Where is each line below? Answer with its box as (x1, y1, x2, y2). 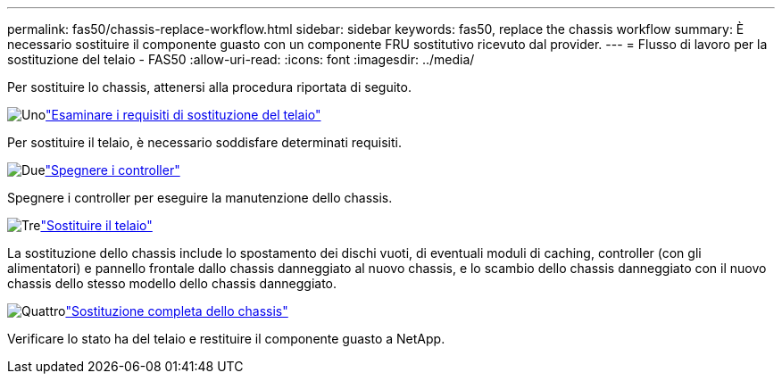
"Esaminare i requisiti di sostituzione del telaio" (46, 107, 321, 122)
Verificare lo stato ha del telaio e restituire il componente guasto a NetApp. (7, 331, 445, 346)
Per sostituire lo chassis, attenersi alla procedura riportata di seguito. (7, 79, 412, 95)
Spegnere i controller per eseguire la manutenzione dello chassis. (7, 190, 393, 205)
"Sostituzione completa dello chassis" (65, 303, 288, 319)
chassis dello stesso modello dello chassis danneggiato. (7, 276, 337, 291)
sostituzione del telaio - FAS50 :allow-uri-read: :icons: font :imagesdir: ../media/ (7, 52, 475, 67)
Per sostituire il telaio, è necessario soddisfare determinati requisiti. (7, 135, 402, 150)
